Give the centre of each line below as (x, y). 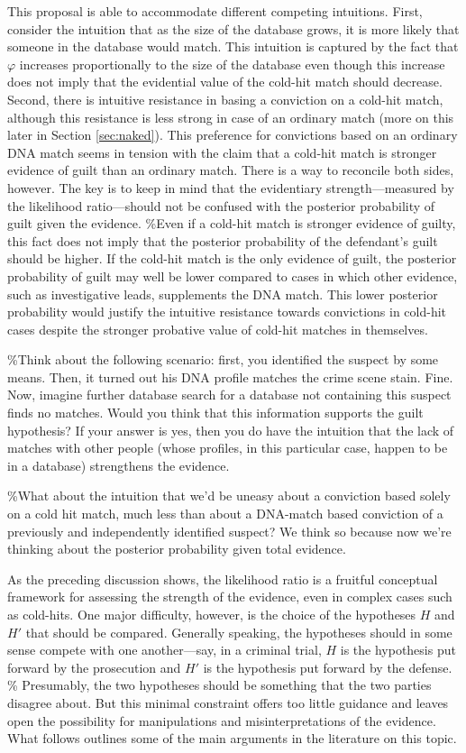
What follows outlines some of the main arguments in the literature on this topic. (232, 738)
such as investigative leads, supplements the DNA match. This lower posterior (223, 294)
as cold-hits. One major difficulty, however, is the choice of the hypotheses (212, 614)
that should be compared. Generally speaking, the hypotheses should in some (239, 632)
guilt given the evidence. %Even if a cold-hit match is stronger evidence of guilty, (232, 223)
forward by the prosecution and (94, 667)
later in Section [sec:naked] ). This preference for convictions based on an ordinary (233, 135)
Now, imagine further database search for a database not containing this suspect (229, 395)
